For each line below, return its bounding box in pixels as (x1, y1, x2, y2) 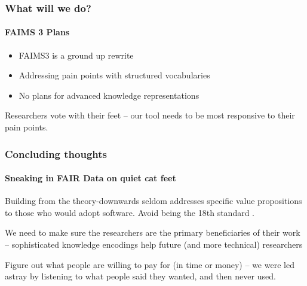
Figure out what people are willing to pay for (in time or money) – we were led (5, 258, 294, 270)
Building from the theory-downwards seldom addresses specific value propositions (5, 194, 302, 207)
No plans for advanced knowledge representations (19, 89, 199, 101)
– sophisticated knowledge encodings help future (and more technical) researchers (5, 238, 303, 251)
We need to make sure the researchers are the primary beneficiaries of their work (5, 226, 300, 239)
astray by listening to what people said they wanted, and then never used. (5, 270, 276, 282)
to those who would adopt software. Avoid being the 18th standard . (5, 206, 255, 218)
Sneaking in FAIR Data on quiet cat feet (5, 172, 176, 184)
